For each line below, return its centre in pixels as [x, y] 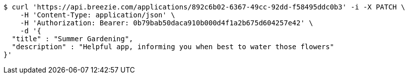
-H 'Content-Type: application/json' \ [98, 15]
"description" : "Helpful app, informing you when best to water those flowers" [173, 47]
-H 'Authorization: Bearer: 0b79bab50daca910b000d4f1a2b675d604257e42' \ [167, 23]
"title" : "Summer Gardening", [72, 39]
